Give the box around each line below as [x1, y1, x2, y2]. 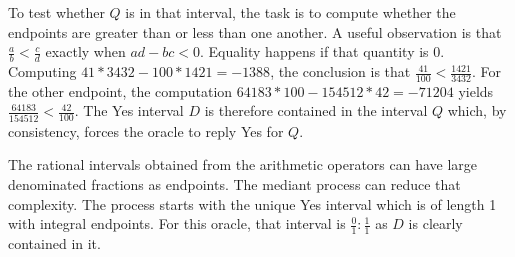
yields [458, 80, 494, 101]
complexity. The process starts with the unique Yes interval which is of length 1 [8, 193, 497, 214]
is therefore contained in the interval [204, 100, 428, 121]
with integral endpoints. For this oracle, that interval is [8, 213, 346, 234]
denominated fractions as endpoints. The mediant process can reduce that [8, 173, 461, 194]
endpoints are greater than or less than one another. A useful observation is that [8, 21, 502, 42]
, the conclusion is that [270, 61, 411, 82]
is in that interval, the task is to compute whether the [125, 2, 456, 22]
